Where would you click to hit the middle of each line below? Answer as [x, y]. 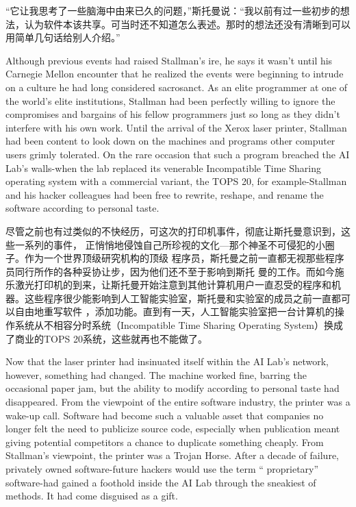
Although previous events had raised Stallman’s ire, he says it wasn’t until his [169, 60]
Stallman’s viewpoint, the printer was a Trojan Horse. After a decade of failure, [172, 455]
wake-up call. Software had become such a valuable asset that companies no [165, 415]
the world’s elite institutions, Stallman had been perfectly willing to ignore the [170, 100]
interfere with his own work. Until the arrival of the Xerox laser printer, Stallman [176, 127]
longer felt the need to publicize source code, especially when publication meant [173, 429]
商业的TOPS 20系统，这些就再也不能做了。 [111, 338]
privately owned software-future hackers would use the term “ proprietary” [162, 469]
